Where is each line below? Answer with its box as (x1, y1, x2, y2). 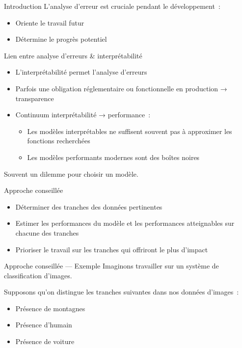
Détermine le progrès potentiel (15, 34, 107, 44)
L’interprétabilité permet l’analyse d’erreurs (15, 67, 147, 77)
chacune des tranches (15, 227, 79, 238)
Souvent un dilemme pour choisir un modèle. (4, 168, 138, 179)
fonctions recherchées (27, 135, 90, 146)
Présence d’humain (15, 320, 72, 330)
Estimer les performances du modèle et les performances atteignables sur (15, 218, 235, 228)
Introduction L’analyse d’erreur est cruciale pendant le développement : (4, 1, 220, 11)
